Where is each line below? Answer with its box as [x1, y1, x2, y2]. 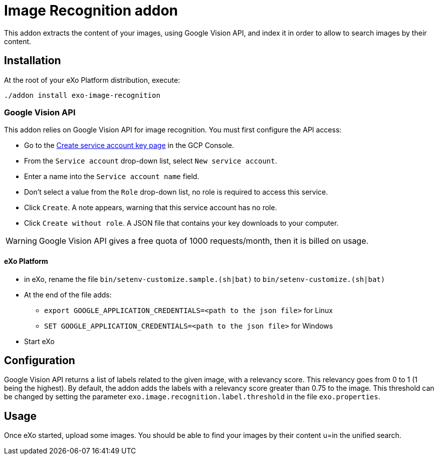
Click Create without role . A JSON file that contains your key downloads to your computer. [24, 219, 339, 228]
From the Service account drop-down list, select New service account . [24, 157, 277, 166]
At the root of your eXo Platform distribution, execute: [4, 75, 180, 84]
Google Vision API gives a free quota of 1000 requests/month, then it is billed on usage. [39, 236, 369, 246]
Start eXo [24, 337, 55, 346]
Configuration [4, 354, 75, 367]
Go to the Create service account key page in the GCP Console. [24, 141, 234, 150]
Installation [4, 54, 61, 67]
